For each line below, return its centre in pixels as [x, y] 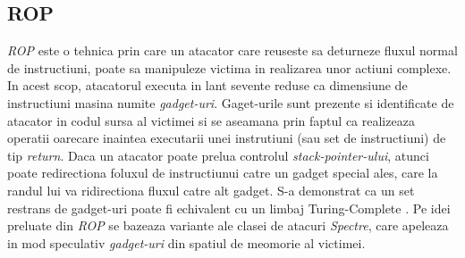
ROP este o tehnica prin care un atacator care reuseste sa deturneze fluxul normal [232, 50]
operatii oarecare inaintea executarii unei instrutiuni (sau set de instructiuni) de [227, 138]
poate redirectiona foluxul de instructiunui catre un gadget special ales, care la [223, 173]
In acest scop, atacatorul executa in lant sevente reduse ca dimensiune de [207, 85]
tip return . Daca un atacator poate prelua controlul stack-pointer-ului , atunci [218, 155]
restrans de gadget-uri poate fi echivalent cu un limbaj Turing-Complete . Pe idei [229, 208]
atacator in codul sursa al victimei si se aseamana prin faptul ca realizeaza [211, 120]
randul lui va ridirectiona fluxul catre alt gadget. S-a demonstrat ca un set [211, 190]
